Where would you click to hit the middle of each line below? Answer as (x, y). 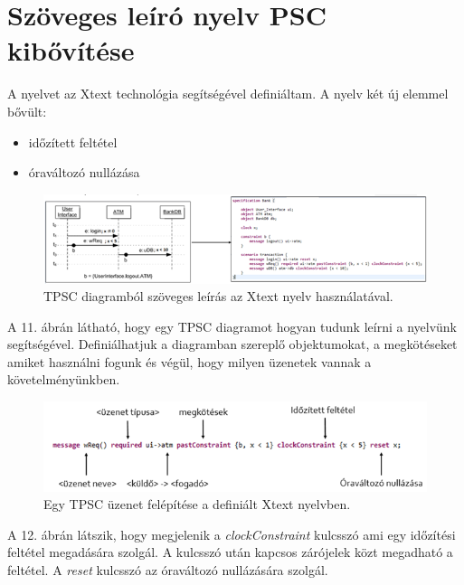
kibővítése (71, 50)
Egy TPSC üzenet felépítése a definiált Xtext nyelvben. (197, 504)
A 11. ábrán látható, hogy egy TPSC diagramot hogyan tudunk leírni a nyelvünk (232, 326)
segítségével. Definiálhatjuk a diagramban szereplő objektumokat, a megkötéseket (232, 344)
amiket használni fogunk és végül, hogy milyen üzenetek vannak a (189, 361)
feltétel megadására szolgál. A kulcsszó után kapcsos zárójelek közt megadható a (230, 552)
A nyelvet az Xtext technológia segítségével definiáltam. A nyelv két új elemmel (228, 94)
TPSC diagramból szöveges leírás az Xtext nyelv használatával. (218, 296)
